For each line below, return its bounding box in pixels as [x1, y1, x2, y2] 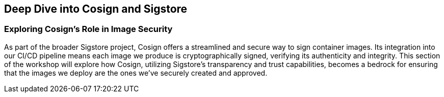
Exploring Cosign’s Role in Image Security [4, 24, 173, 35]
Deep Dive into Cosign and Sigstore [4, 3, 188, 15]
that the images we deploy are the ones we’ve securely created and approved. [4, 68, 268, 77]
